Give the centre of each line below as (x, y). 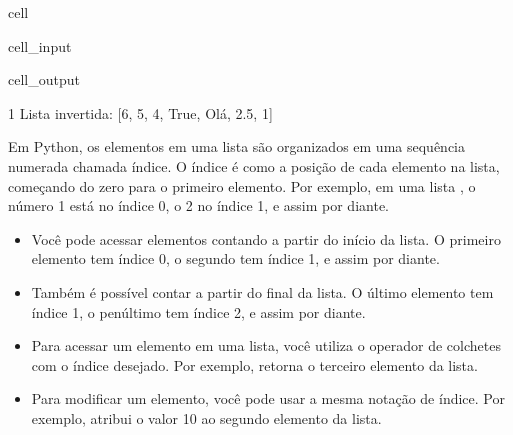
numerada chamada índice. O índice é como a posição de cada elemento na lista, (254, 165)
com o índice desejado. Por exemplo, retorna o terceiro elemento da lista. (254, 364)
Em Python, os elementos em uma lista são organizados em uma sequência (236, 146)
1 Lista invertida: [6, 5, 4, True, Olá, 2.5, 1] (140, 112)
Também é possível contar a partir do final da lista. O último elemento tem (262, 291)
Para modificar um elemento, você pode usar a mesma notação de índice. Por (268, 398)
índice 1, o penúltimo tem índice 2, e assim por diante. (198, 311)
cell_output (44, 79)
